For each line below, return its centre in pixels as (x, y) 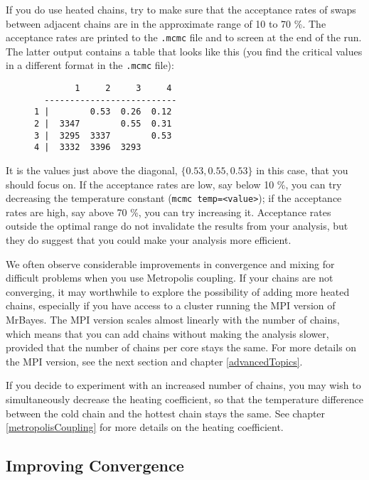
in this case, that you (302, 170)
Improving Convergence (95, 465)
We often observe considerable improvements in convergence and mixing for (170, 263)
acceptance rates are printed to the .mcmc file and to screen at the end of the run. (184, 37)
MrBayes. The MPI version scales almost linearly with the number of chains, (173, 320)
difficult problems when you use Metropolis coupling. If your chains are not (170, 278)
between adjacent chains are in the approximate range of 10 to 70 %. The (166, 23)
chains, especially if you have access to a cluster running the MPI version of (171, 305)
